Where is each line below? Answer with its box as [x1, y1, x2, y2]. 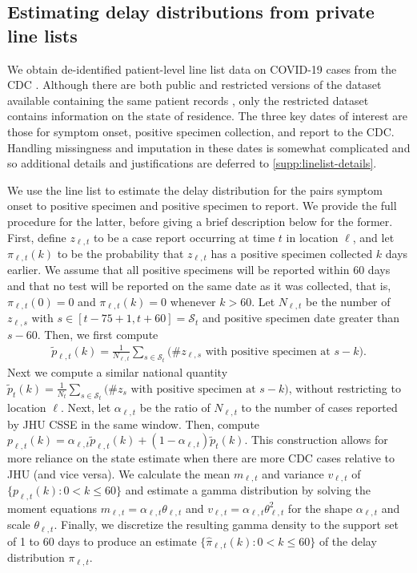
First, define [7, 228, 66, 245]
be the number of [306, 293, 391, 309]
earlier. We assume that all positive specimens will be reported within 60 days [7, 261, 391, 278]
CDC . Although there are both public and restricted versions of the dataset [7, 76, 382, 93]
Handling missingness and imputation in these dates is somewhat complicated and [7, 139, 411, 155]
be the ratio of [139, 399, 211, 416]
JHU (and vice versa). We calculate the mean [7, 465, 231, 482]
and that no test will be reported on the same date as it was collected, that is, [7, 277, 391, 294]
